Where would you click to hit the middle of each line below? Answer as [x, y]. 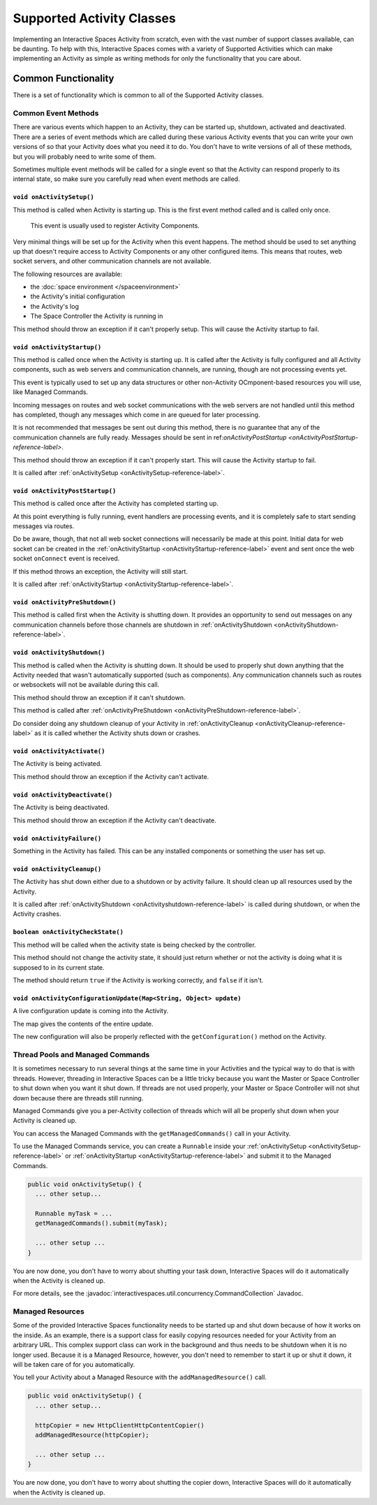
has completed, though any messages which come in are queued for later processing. [136, 414]
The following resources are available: [68, 274]
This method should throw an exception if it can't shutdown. [99, 697]
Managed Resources [49, 1311]
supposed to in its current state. [59, 967]
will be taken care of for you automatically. [74, 1365]
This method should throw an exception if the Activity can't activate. [111, 776]
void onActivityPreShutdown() [65, 602]
